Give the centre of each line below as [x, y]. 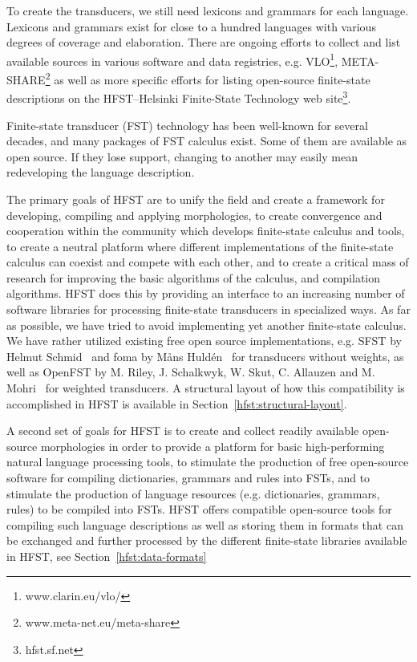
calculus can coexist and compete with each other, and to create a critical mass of [208, 262]
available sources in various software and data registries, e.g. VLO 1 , [172, 59]
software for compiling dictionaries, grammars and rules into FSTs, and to [188, 477]
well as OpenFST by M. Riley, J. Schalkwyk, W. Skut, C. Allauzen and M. [191, 372]
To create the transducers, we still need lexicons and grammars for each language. [208, 10]
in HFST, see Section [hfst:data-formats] [107, 556]
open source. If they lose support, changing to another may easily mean [182, 156]
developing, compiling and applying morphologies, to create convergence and [194, 215]
